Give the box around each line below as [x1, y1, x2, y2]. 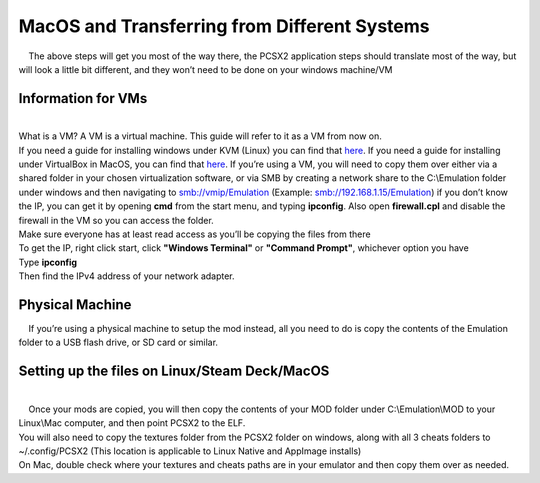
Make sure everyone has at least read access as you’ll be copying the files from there [18, 228, 371, 240]
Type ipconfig [18, 256, 78, 268]
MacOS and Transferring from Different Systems [18, 15, 430, 37]
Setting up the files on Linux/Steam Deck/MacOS [18, 363, 330, 380]
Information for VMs [18, 90, 148, 107]
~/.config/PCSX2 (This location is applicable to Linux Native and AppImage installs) [18, 445, 362, 457]
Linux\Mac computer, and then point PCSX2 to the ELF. [18, 417, 246, 429]
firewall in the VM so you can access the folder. [18, 214, 214, 226]
